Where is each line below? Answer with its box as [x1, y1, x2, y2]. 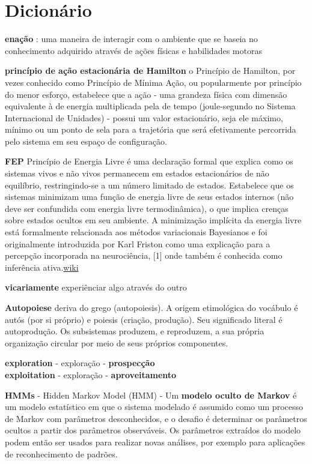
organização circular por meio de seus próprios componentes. [5, 336, 228, 349]
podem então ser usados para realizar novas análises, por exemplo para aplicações [5, 435, 305, 448]
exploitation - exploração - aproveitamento [5, 368, 177, 381]
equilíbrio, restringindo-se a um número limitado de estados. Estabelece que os [5, 178, 294, 191]
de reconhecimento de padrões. [5, 447, 118, 460]
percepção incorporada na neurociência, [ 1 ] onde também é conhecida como [5, 249, 283, 262]
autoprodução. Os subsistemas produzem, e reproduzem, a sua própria [5, 325, 265, 337]
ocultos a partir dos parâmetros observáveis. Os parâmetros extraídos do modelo [5, 424, 301, 436]
